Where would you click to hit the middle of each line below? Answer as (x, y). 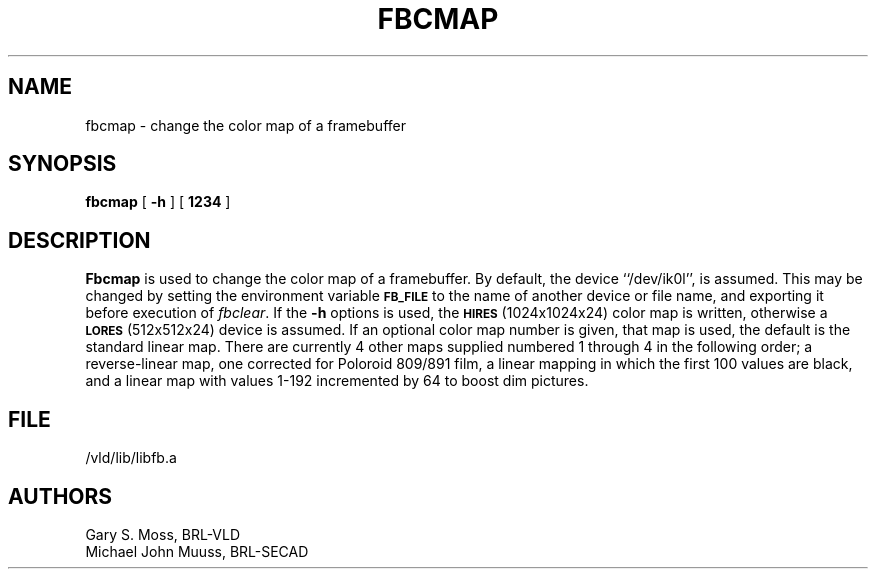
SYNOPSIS (62, 164)
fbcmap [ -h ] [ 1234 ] (158, 202)
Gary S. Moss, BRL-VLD (163, 534)
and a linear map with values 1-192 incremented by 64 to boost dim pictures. (337, 381)
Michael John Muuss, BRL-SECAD (197, 551)
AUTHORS (60, 496)
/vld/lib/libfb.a (131, 458)
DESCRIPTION (79, 240)
